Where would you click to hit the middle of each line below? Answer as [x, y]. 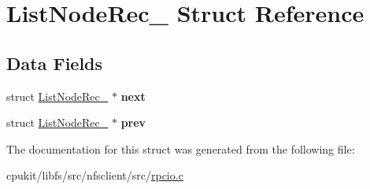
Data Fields [55, 63]
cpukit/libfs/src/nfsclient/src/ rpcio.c [95, 175]
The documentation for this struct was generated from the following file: [181, 148]
